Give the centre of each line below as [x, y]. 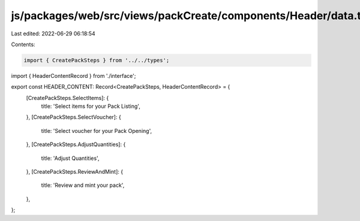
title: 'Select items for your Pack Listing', [91, 106]
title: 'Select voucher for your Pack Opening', [97, 131]
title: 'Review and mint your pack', [83, 185]
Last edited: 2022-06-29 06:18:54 [53, 34]
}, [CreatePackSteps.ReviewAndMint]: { [74, 172]
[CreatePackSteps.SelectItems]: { [67, 98]
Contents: [23, 44]
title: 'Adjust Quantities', [70, 158]
